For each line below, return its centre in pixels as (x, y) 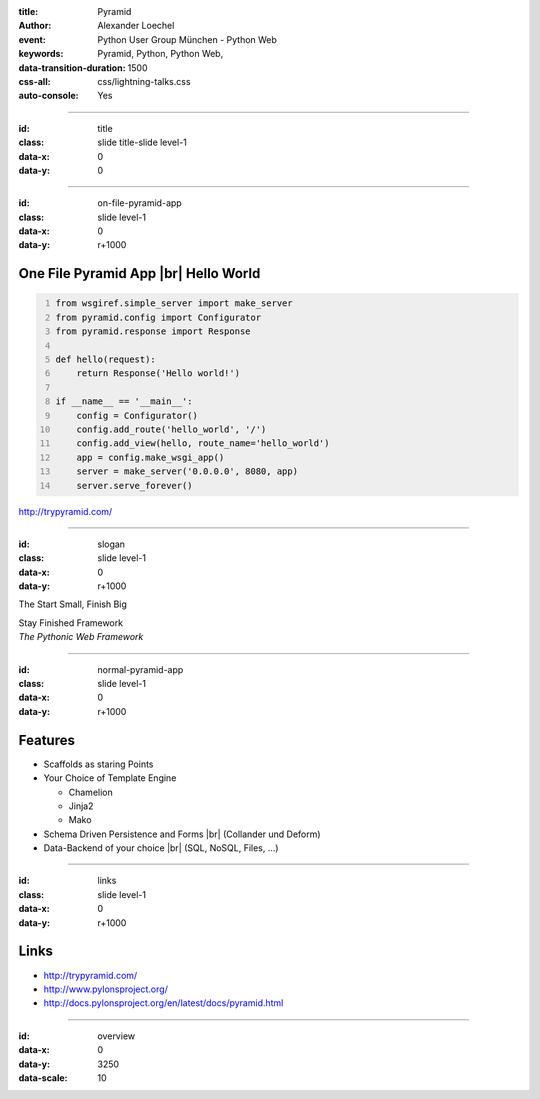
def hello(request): (106, 359)
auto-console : (48, 96)
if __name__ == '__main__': (124, 401)
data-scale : (43, 1077)
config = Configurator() (137, 415)
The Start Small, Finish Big (72, 604)
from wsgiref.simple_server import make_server (174, 303)
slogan (111, 544)
